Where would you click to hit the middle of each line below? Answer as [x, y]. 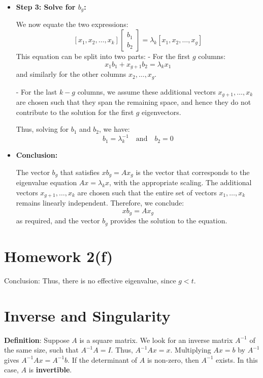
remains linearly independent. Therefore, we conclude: [100, 203]
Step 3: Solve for [46, 7]
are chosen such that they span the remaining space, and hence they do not [134, 102]
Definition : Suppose [37, 340]
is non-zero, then [173, 359]
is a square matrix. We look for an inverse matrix [156, 340]
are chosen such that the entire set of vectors [147, 192]
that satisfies [80, 172]
